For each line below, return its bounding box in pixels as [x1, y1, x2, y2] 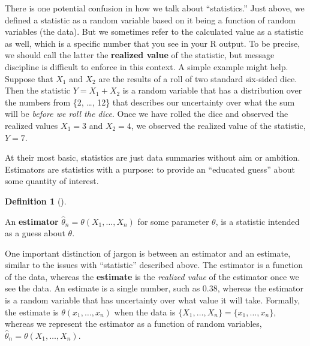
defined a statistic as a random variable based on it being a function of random [5, 13, 296, 26]
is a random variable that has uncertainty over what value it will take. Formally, [5, 294, 300, 306]
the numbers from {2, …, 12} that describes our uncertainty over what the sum [5, 95, 295, 108]
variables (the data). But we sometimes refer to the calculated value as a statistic [5, 25, 304, 38]
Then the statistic [5, 84, 71, 97]
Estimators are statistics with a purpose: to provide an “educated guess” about [5, 163, 295, 175]
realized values [5, 119, 58, 131]
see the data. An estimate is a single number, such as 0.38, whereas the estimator [5, 282, 304, 294]
